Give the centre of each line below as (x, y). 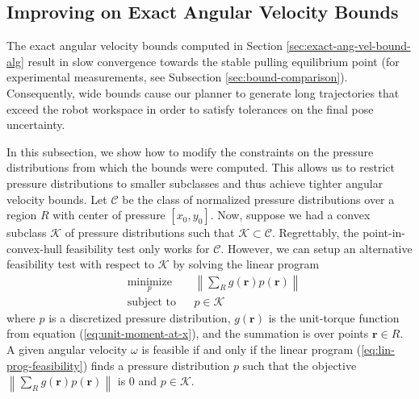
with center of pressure (109, 215)
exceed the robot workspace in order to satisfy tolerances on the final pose (190, 108)
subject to (152, 302)
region (22, 215)
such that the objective (300, 365)
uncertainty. (36, 125)
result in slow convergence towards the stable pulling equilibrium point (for (214, 61)
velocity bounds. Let (57, 199)
